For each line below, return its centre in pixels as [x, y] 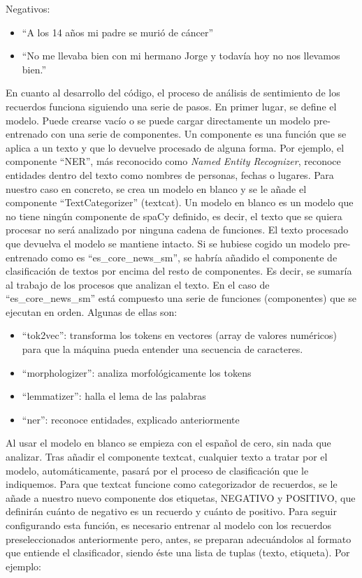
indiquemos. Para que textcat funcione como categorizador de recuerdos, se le [172, 484]
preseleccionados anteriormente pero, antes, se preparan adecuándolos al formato [179, 539]
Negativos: [28, 8]
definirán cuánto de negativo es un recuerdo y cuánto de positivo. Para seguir [171, 511]
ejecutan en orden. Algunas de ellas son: [92, 311]
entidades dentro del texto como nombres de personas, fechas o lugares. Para [170, 174]
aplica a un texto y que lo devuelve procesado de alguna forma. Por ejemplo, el [175, 147]
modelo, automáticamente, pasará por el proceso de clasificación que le [157, 470]
